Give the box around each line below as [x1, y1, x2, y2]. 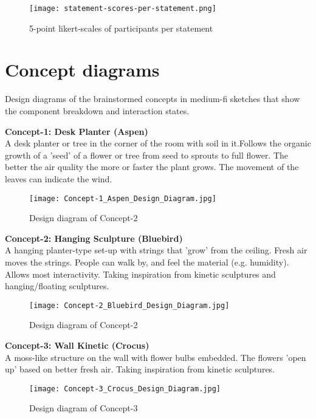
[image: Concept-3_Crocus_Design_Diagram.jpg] [29, 384, 221, 393]
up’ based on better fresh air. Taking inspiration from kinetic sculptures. [5, 363, 275, 375]
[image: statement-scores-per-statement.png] [29, 4, 216, 13]
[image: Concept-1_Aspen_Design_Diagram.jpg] [29, 194, 216, 203]
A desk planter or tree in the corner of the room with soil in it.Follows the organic [5, 137, 311, 149]
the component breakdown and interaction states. [5, 104, 190, 117]
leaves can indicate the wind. [5, 172, 112, 185]
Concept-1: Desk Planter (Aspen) [5, 125, 148, 137]
